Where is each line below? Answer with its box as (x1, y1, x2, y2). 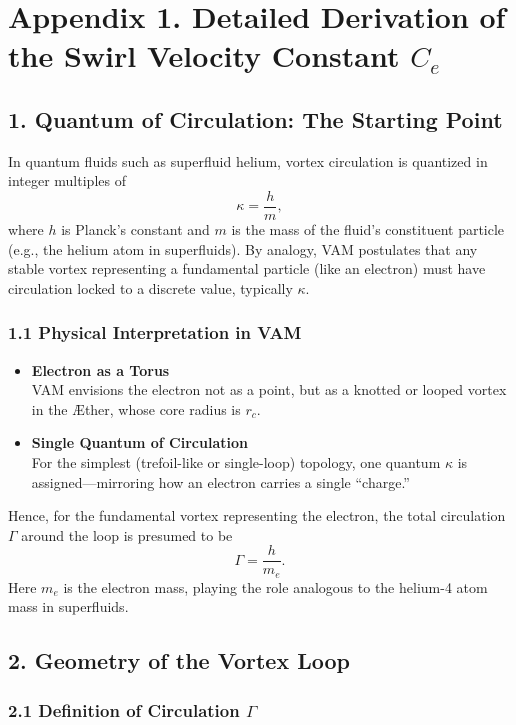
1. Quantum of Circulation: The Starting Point (8, 103, 503, 134)
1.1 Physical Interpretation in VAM (8, 320, 302, 345)
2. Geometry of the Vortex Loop (8, 645, 350, 676)
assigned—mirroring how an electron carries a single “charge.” (31, 471, 410, 492)
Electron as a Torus (31, 359, 170, 380)
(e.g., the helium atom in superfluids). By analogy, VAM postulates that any (8, 238, 478, 259)
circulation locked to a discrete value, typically (8, 277, 293, 298)
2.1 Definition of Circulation (8, 697, 240, 722)
